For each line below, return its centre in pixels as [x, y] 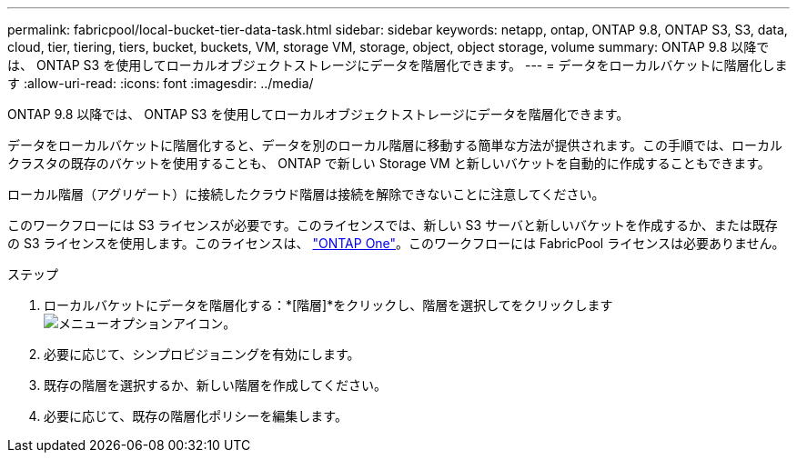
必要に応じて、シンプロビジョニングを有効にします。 [202, 354]
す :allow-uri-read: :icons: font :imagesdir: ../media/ [161, 83]
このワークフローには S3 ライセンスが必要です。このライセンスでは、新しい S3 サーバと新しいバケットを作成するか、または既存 [393, 225]
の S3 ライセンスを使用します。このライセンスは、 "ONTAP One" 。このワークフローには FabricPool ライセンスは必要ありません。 [396, 243]
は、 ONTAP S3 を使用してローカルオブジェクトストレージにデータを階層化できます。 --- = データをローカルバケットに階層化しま [398, 65]
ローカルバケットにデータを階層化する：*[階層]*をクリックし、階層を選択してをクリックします [328, 305]
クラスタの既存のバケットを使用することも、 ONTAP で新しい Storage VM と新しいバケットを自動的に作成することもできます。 [389, 163]
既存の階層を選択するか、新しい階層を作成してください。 [215, 385]
